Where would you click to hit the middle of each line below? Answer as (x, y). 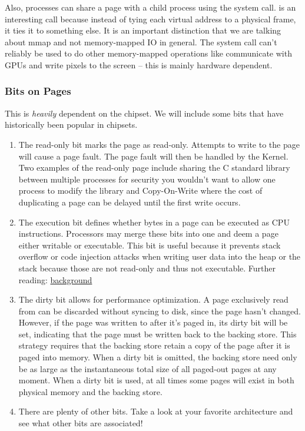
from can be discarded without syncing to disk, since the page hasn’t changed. (160, 311)
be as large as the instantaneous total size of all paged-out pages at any (147, 368)
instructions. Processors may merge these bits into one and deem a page (148, 233)
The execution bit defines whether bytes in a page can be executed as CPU (154, 222)
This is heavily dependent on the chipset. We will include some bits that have (144, 113)
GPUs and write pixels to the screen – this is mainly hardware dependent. (139, 64)
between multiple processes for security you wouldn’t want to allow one (147, 179)
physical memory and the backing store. (90, 391)
